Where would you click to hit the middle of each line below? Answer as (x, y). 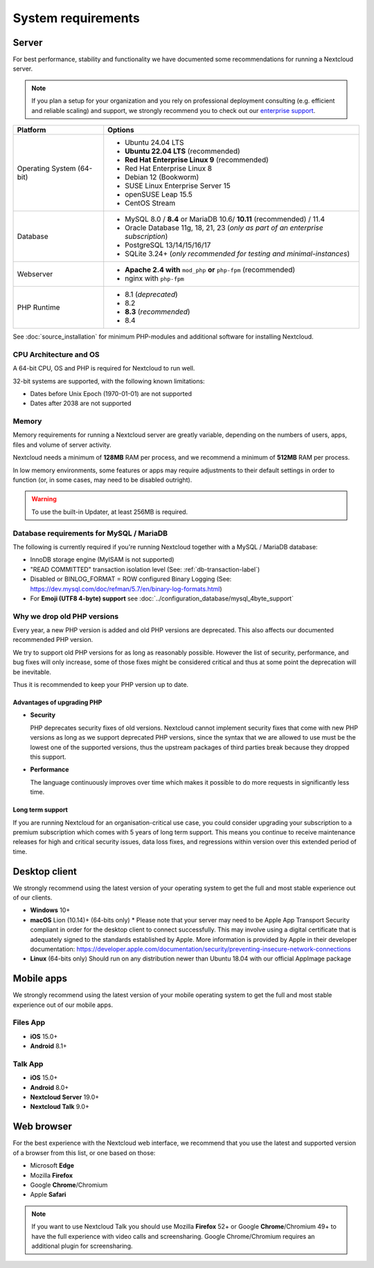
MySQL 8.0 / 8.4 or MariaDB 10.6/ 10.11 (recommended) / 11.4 (225, 220)
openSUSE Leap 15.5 (159, 195)
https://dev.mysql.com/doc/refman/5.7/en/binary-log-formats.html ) (126, 589)
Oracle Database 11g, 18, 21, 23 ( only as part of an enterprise (224, 228)
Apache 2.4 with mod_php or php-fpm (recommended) (210, 270)
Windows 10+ (50, 910)
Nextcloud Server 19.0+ (65, 1097)
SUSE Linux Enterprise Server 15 (178, 186)
